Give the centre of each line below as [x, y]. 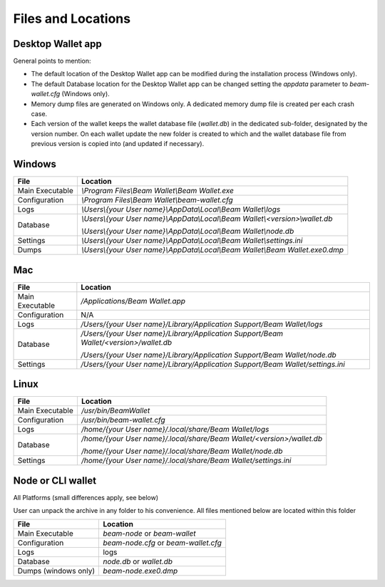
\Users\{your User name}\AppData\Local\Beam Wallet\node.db [188, 232]
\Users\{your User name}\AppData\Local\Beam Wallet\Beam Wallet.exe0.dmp [212, 250]
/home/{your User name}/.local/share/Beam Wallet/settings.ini [186, 461]
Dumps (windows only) [56, 571]
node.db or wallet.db [138, 561]
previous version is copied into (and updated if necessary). [118, 144]
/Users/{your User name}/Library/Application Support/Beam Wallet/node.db [209, 355]
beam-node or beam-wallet [149, 534]
